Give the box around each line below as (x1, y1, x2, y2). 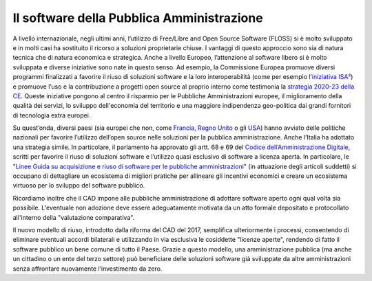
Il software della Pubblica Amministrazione (12, 10, 263, 25)
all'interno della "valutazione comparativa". (12, 213, 135, 221)
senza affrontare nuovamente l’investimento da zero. (12, 265, 163, 273)
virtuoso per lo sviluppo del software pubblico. (12, 181, 145, 190)
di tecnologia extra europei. (12, 111, 91, 120)
